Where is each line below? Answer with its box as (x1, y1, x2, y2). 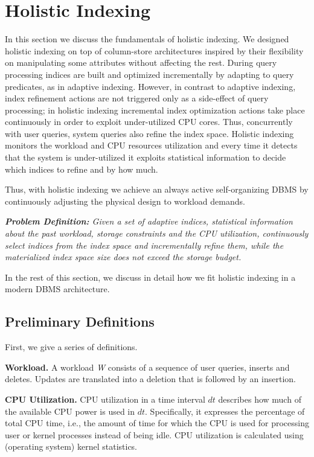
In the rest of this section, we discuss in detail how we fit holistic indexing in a (5, 270, 296, 283)
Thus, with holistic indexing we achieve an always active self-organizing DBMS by (5, 183, 309, 196)
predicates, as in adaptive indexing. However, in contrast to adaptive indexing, (5, 80, 296, 92)
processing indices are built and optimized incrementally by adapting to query (5, 68, 294, 80)
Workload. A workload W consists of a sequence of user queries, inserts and (5, 360, 290, 373)
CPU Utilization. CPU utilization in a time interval (5, 392, 205, 405)
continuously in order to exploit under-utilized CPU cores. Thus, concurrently (5, 115, 293, 128)
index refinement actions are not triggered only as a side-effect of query (5, 92, 269, 104)
